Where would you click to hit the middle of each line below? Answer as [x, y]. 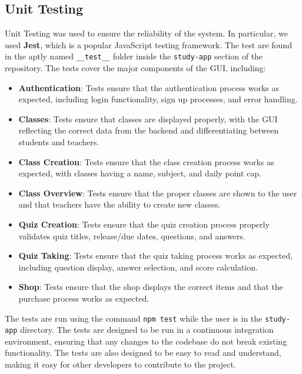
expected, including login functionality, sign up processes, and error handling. [158, 99]
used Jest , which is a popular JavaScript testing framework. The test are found [148, 44]
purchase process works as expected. [84, 298]
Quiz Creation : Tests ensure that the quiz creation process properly [144, 224]
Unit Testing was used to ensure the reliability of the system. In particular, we [146, 33]
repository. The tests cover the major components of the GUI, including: [135, 68]
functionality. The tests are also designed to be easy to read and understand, [143, 353]
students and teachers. [59, 142]
